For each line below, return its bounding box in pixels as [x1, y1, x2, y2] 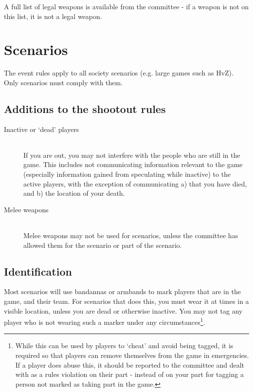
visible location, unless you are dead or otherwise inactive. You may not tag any [4, 305, 243, 316]
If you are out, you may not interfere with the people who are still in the [23, 149, 240, 160]
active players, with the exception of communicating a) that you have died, [23, 178, 247, 188]
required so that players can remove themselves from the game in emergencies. [15, 350, 249, 360]
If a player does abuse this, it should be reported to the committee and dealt [15, 359, 244, 370]
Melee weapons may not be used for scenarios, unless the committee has [23, 230, 238, 241]
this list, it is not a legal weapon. [4, 11, 102, 21]
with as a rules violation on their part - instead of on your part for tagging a [15, 369, 244, 379]
